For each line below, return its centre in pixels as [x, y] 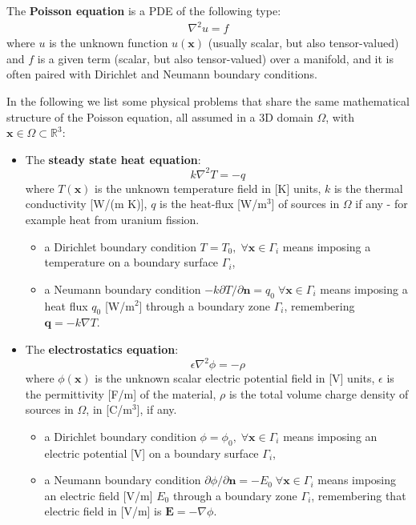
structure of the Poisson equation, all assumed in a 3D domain [160, 116]
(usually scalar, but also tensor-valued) [303, 43]
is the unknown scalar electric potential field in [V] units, [235, 378]
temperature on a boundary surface [131, 262]
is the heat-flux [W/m [213, 204]
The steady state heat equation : [113, 159]
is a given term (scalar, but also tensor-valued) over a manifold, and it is [216, 58]
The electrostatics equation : [102, 349]
